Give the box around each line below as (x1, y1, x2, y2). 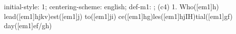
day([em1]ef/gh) (4, 20, 52, 31)
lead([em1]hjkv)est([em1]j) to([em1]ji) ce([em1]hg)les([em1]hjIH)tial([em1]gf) (4, 11, 233, 21)
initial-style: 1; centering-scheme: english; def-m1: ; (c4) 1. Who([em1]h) (4, 1, 219, 11)
